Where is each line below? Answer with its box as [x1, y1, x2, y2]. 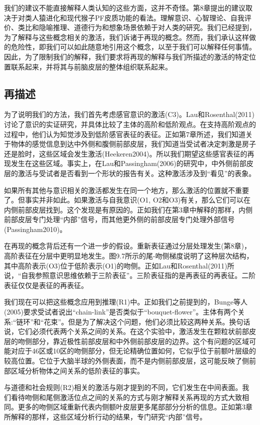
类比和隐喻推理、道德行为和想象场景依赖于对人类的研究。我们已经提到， [17, 22, 256, 32]
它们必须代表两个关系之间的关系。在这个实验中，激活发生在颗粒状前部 [17, 326, 249, 336]
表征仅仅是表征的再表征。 [4, 279, 88, 290]
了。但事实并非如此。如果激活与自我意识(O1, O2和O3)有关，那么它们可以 [4, 194, 244, 205]
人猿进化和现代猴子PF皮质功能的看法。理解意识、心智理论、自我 [31, 12, 244, 22]
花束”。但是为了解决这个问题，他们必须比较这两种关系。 [43, 316, 229, 326]
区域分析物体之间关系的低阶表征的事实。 [10, 365, 144, 375]
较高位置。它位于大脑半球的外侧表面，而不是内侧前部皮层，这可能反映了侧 [4, 355, 249, 366]
